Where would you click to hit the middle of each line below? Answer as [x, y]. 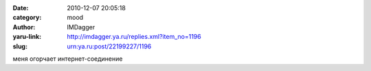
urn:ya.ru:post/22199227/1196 [109, 46]
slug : [20, 46]
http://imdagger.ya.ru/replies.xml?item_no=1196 [134, 37]
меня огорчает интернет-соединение [68, 59]
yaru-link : [27, 37]
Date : [21, 8]
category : [27, 18]
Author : [24, 27]
